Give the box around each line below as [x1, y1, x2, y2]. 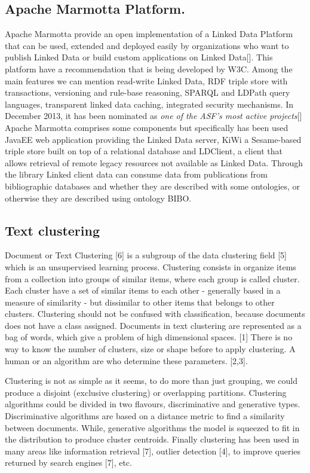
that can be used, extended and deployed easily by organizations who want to [5, 39, 289, 51]
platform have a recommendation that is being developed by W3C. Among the [5, 62, 293, 75]
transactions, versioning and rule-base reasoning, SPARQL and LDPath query [5, 86, 290, 99]
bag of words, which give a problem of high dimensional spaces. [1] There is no [5, 331, 293, 343]
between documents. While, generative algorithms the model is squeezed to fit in [5, 421, 300, 434]
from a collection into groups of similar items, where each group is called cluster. [5, 272, 300, 285]
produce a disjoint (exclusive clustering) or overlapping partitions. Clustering [5, 386, 287, 398]
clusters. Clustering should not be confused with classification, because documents [5, 307, 305, 320]
